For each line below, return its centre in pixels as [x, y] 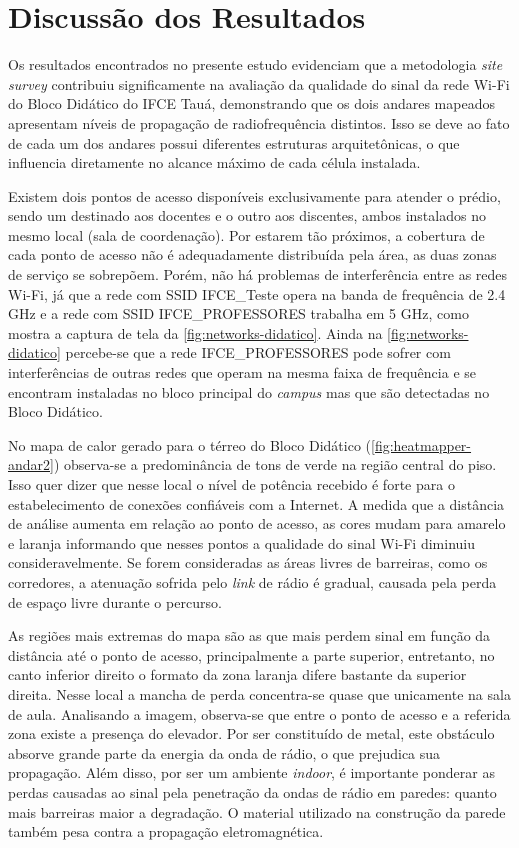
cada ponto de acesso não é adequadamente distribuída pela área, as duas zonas [252, 254]
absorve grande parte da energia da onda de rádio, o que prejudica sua [224, 752]
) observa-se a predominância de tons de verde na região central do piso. [275, 464]
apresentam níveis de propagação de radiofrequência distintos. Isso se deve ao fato [259, 122]
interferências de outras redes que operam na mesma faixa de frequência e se [242, 372]
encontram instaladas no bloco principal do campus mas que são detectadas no [249, 391]
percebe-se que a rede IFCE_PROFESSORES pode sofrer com [258, 352]
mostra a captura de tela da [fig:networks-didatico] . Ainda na [195, 332]
